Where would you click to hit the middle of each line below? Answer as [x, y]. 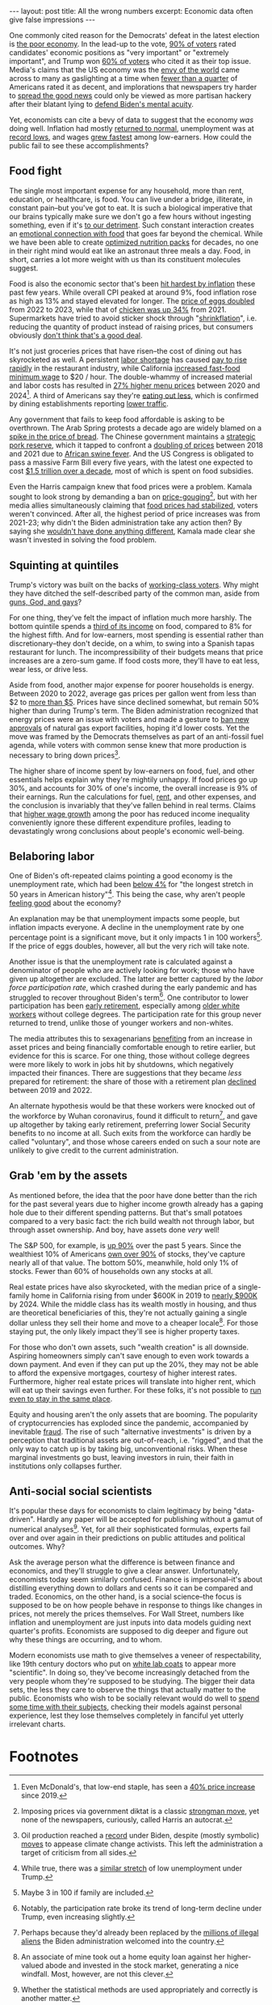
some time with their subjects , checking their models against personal [126, 1706]
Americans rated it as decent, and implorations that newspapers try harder [133, 87]
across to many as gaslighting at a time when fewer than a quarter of [123, 78]
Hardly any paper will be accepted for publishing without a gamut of [150, 1519]
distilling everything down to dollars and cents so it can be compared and [131, 1587]
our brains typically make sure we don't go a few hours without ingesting [130, 216]
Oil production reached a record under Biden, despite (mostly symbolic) [140, 1835]
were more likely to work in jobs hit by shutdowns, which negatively [121, 1064]
